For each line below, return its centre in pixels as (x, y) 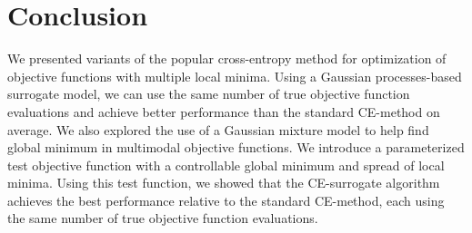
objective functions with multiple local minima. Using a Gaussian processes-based (235, 76)
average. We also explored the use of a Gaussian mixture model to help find (218, 129)
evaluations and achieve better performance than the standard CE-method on (224, 111)
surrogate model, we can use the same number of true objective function (209, 94)
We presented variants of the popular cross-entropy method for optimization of (227, 58)
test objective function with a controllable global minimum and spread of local (226, 165)
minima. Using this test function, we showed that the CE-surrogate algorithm (224, 183)
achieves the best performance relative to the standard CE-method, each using (226, 200)
